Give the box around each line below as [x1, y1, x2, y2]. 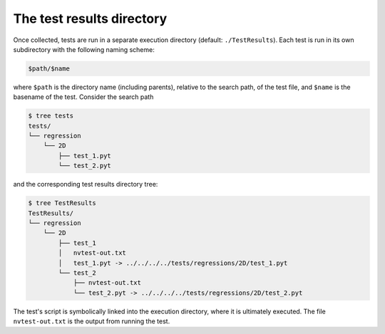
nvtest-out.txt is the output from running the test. [13, 317, 170, 325]
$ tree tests [28, 112, 74, 120]
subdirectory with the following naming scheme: [13, 45, 155, 53]
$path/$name [28, 64, 71, 73]
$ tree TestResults [28, 199, 96, 207]
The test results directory [13, 11, 168, 26]
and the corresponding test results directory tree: [13, 180, 158, 189]
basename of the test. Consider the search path [13, 93, 154, 101]
